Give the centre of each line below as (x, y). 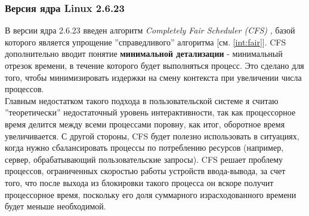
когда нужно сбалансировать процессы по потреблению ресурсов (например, (144, 147)
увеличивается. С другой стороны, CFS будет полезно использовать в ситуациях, (152, 136)
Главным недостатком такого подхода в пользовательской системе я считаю (142, 100)
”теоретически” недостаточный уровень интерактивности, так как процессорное (150, 112)
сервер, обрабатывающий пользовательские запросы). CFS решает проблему (144, 159)
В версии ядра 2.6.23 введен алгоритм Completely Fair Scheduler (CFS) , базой (150, 30)
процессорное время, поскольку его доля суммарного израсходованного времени (151, 194)
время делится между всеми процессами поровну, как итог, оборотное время (145, 124)
